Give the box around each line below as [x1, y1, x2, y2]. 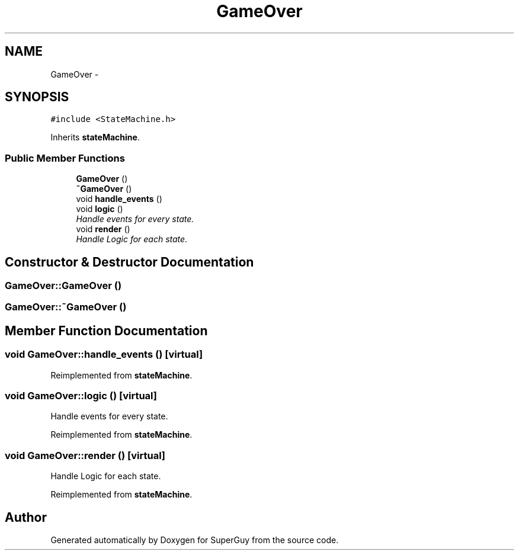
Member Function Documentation [5, 323, 208, 338]
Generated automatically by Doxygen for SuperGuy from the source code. [50, 534, 339, 545]
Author [5, 509, 47, 525]
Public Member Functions [5, 152, 125, 164]
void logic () [76, 204, 123, 214]
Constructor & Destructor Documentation [5, 254, 254, 270]
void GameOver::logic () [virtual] [5, 390, 157, 402]
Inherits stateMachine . [50, 132, 140, 143]
